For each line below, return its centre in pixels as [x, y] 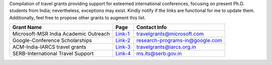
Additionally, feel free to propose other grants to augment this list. [78, 17]
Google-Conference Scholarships [52, 40]
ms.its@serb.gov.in [159, 53]
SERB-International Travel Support [53, 53]
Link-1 [122, 34]
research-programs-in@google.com [179, 40]
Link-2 [123, 40]
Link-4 [123, 53]
